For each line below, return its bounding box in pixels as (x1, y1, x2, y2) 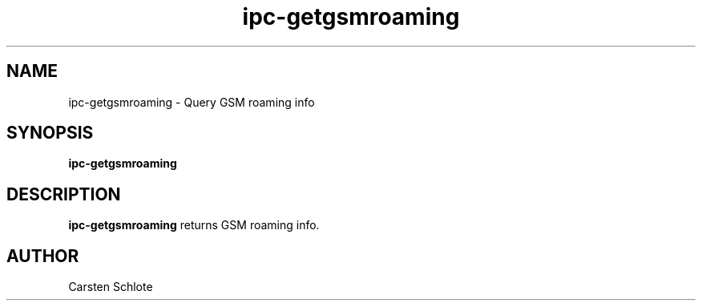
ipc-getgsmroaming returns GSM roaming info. (68, 218, 320, 232)
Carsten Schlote (68, 280, 153, 294)
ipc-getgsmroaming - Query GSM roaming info (68, 95, 315, 109)
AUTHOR (6, 245, 79, 266)
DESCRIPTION (6, 184, 121, 204)
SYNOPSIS (6, 123, 94, 143)
